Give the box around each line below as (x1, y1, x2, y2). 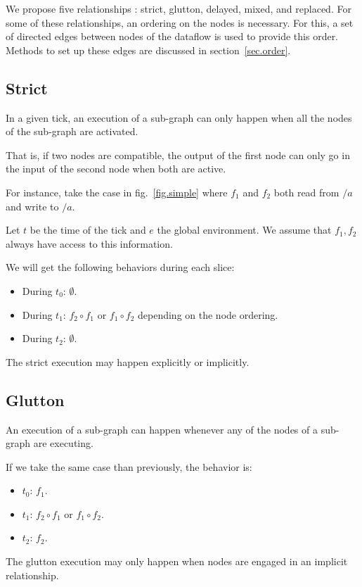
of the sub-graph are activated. (6, 124, 138, 139)
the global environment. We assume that (157, 222, 332, 237)
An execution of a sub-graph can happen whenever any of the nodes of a (6, 422, 318, 436)
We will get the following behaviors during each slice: (6, 260, 235, 274)
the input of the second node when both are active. (6, 161, 226, 176)
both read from (273, 184, 340, 199)
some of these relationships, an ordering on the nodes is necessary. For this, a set (6, 15, 354, 30)
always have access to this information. (6, 236, 173, 251)
